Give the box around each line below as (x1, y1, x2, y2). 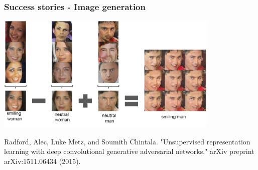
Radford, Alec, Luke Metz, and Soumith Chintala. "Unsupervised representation (4, 136, 250, 146)
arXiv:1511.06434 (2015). (4, 156, 81, 166)
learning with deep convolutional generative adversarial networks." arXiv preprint (4, 146, 254, 156)
